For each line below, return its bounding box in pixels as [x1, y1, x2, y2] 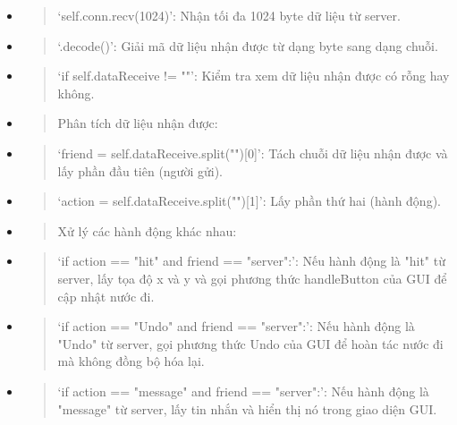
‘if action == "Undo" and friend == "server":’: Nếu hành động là [57, 317, 415, 336]
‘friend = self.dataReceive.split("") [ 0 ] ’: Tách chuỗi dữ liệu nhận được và [57, 143, 448, 162]
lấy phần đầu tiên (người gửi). [57, 161, 223, 180]
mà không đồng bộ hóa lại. [57, 352, 205, 370]
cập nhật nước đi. [57, 286, 155, 305]
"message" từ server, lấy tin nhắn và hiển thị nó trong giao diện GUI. [57, 399, 437, 418]
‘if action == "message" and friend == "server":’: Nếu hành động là [57, 381, 429, 400]
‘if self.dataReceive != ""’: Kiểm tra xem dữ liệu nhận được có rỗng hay [57, 66, 450, 85]
